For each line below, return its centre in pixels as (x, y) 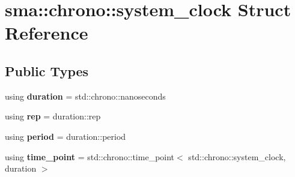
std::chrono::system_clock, (237, 156)
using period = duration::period (65, 136)
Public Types (47, 70)
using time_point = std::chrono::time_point (90, 156)
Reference (47, 33)
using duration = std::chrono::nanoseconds (85, 96)
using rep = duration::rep (53, 116)
